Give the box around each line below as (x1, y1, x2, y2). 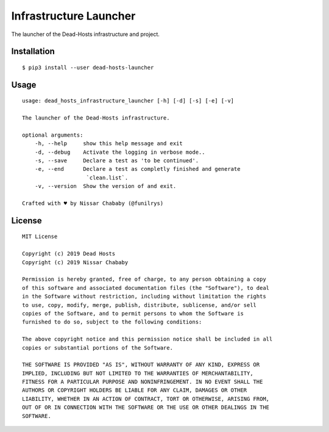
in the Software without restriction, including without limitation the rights (22, 293, 266, 300)
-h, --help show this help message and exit (34, 140, 183, 147)
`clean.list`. (86, 174, 129, 181)
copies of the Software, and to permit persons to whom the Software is (22, 310, 244, 317)
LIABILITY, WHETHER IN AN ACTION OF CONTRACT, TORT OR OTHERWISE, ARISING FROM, (22, 395, 270, 402)
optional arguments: (22, 131, 83, 139)
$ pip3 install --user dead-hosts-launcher (22, 64, 154, 71)
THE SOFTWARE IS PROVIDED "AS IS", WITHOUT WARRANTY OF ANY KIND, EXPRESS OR (22, 361, 260, 369)
